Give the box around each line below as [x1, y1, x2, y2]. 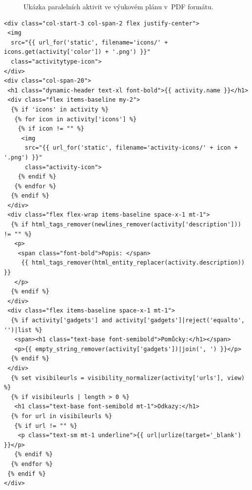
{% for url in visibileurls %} [11, 412, 112, 420]
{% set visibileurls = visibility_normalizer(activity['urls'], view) [11, 374, 245, 381]
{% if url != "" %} [14, 422, 78, 429]
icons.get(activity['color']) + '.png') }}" [4, 48, 151, 56]
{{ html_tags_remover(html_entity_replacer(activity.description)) [21, 259, 245, 267]
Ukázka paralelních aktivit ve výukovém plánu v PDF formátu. [23, 1, 213, 11]
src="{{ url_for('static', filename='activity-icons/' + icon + [24, 144, 238, 152]
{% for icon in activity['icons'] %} [14, 115, 137, 123]
